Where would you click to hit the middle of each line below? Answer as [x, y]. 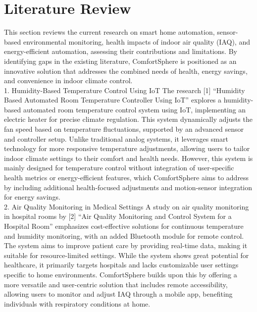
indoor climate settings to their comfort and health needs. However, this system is [128, 158]
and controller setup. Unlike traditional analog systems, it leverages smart [116, 138]
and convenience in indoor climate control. [68, 80]
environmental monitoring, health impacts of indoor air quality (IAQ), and [136, 41]
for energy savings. [32, 197]
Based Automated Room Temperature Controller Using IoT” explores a [113, 100]
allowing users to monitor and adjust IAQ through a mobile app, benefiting [118, 294]
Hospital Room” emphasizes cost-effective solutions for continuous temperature [124, 226]
